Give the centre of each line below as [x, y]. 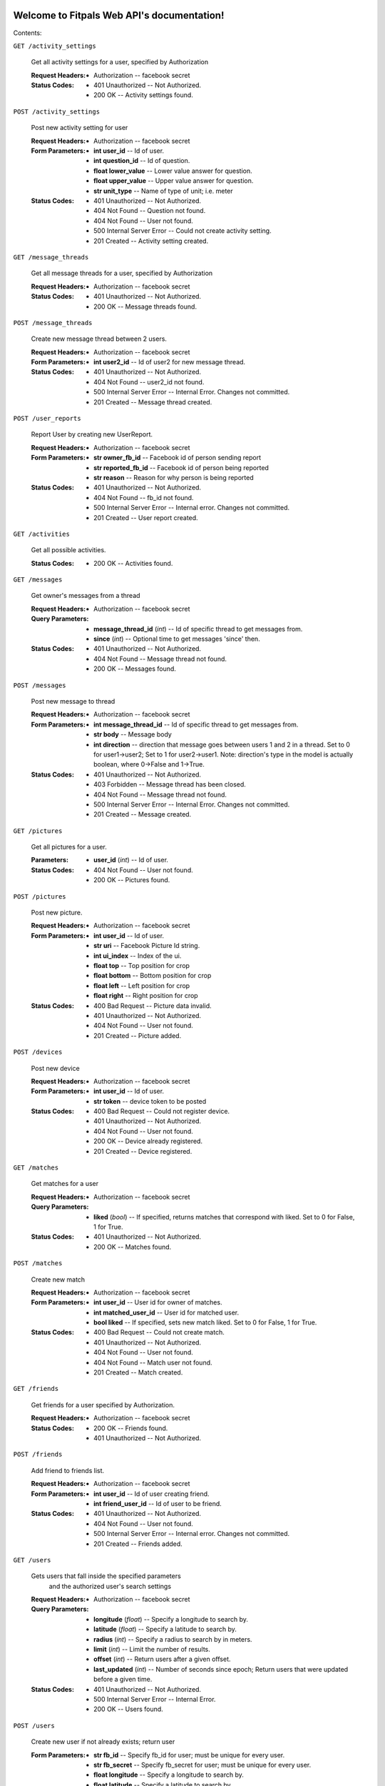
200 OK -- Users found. [128, 1709]
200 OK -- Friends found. [131, 1428]
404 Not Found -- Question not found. [150, 211]
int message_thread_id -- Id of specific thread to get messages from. [196, 724]
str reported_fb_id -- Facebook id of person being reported [181, 467]
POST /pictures [40, 896]
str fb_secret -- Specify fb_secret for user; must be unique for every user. [202, 1765]
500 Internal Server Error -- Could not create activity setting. [183, 231]
